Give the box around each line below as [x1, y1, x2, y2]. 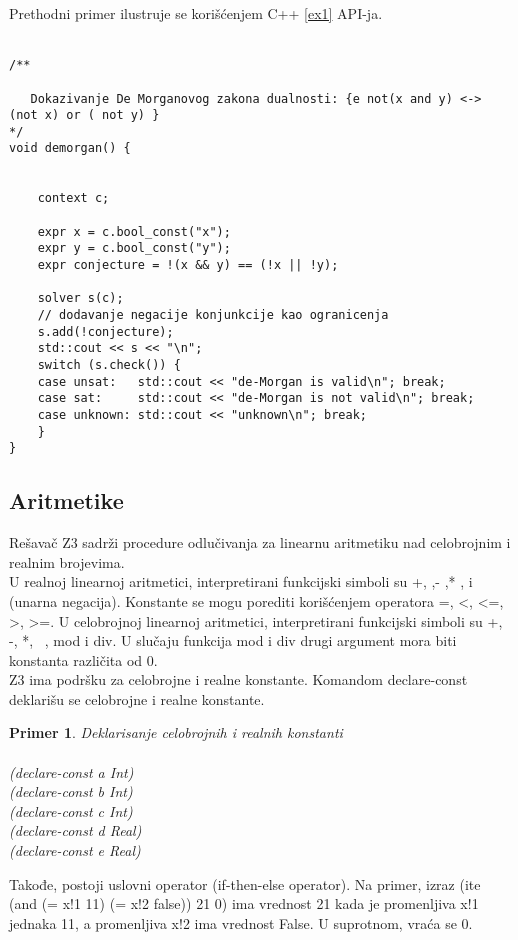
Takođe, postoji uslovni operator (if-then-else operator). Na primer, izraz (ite [9, 873, 481, 894]
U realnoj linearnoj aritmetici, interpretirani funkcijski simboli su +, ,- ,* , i [9, 571, 473, 592]
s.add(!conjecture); [37, 324, 174, 339]
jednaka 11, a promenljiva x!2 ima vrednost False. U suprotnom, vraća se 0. [9, 912, 473, 933]
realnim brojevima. [9, 551, 125, 572]
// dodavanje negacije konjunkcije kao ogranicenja [37, 308, 389, 323]
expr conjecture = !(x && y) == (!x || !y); [37, 258, 339, 273]
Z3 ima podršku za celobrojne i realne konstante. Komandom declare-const [9, 669, 468, 690]
